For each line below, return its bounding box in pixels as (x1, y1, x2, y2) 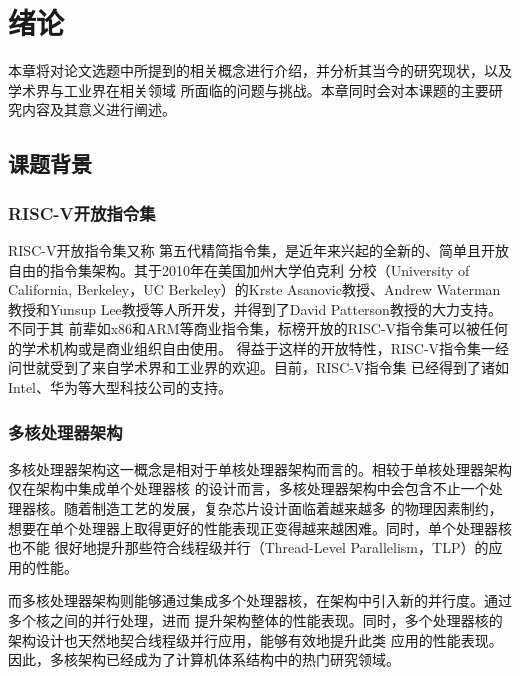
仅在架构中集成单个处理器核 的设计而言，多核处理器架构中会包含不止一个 (8, 478, 489, 499)
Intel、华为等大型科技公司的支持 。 (8, 377, 232, 398)
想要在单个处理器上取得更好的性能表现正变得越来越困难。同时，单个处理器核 (8, 517, 512, 538)
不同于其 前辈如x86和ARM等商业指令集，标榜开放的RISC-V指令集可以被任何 (8, 318, 509, 339)
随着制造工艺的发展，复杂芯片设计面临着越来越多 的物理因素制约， (63, 498, 503, 519)
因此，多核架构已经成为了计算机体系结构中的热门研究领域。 (8, 649, 400, 670)
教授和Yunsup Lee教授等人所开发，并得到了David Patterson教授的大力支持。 (8, 298, 502, 319)
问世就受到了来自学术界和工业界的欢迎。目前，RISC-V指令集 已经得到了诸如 (8, 357, 510, 378)
